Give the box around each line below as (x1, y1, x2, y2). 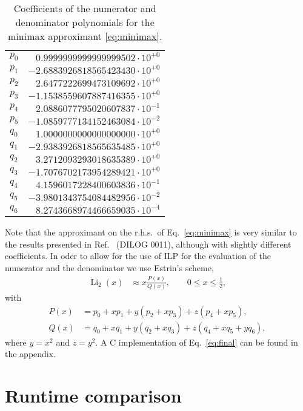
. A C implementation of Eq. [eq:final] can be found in (95, 335, 298, 348)
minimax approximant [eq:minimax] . (8, 29, 162, 43)
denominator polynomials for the (15, 15, 155, 29)
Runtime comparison (5, 383, 182, 408)
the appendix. (5, 347, 56, 360)
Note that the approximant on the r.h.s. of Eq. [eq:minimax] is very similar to (5, 226, 297, 238)
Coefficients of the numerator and (13, 1, 156, 15)
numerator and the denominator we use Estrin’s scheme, (5, 261, 214, 274)
